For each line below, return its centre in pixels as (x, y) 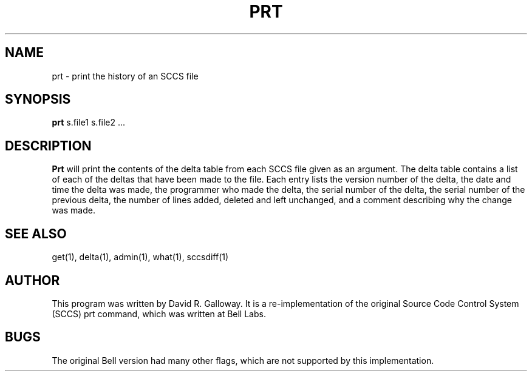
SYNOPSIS (38, 99)
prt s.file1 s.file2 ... (89, 123)
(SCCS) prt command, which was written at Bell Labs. (159, 314)
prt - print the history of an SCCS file (125, 76)
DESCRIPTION (48, 146)
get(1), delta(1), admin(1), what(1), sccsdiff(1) (140, 257)
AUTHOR (32, 280)
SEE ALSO (36, 233)
